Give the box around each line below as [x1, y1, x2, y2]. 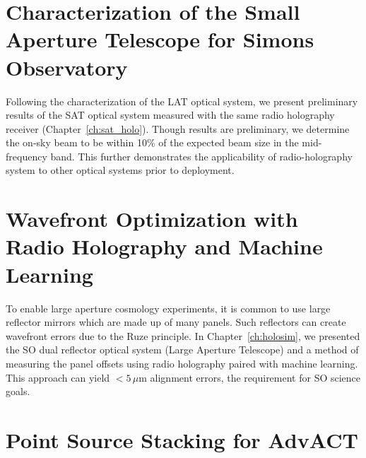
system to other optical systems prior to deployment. [6, 163, 235, 177]
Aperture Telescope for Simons [6, 25, 314, 54]
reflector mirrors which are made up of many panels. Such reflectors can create [6, 315, 346, 329]
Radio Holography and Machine [6, 232, 323, 261]
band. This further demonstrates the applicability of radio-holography [50, 148, 353, 163]
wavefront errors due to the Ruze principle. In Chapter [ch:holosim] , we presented [6, 328, 360, 343]
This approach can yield [6, 370, 110, 384]
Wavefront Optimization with [6, 204, 298, 233]
